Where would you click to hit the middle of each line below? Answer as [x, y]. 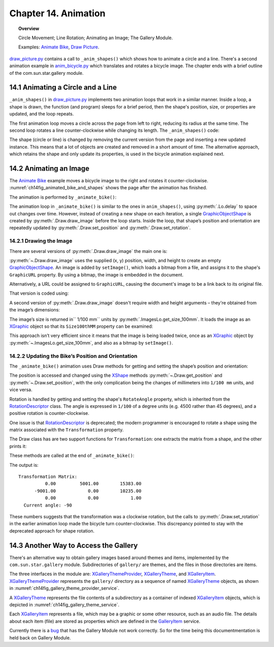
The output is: [24, 465]
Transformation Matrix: [48, 477]
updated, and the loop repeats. [42, 114]
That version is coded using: [39, 293]
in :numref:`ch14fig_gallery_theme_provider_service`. [64, 588]
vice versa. [21, 390]
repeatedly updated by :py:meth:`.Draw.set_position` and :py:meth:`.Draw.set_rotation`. [100, 228]
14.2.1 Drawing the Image [41, 241]
